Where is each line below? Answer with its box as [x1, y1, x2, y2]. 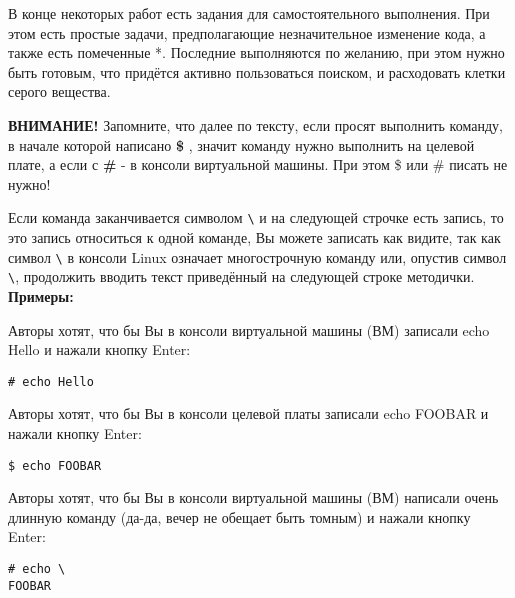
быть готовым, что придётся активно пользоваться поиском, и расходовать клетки [8, 61, 506, 82]
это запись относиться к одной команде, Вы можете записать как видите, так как [8, 227, 501, 247]
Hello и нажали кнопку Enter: [8, 339, 191, 360]
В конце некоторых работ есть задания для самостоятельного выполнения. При [8, 3, 490, 23]
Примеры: [8, 285, 74, 306]
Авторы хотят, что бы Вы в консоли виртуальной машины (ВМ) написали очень [8, 487, 499, 508]
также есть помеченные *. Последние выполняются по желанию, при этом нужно [8, 42, 505, 63]
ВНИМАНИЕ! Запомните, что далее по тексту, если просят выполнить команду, [8, 114, 503, 135]
